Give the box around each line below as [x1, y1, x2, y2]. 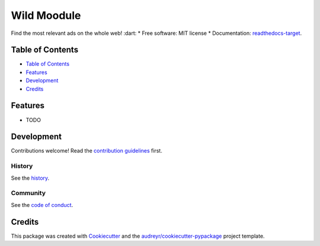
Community [11, 189, 46, 198]
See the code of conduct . [11, 201, 73, 208]
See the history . [11, 174, 50, 182]
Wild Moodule [11, 9, 81, 22]
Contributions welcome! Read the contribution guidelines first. [11, 147, 162, 154]
